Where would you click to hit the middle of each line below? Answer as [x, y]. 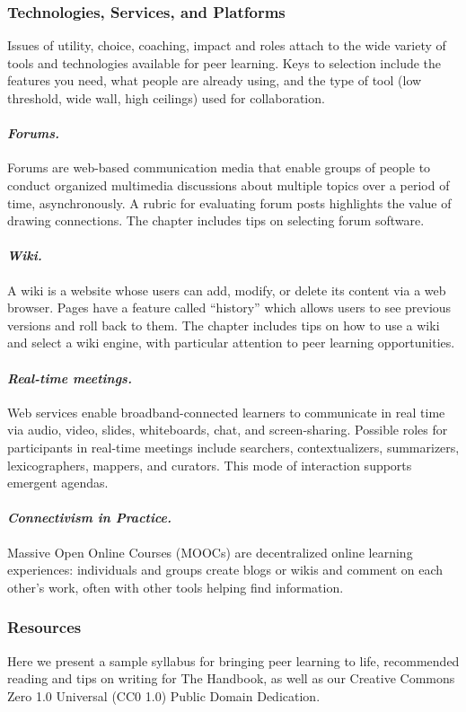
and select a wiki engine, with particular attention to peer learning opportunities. [231, 343]
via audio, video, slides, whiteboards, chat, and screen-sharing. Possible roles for [228, 430]
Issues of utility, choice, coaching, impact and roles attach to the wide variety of [227, 45]
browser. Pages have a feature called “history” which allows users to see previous [229, 308]
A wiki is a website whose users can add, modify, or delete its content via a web [227, 290]
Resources [44, 627]
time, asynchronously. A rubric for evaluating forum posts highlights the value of [229, 202]
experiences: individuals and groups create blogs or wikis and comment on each [225, 570]
